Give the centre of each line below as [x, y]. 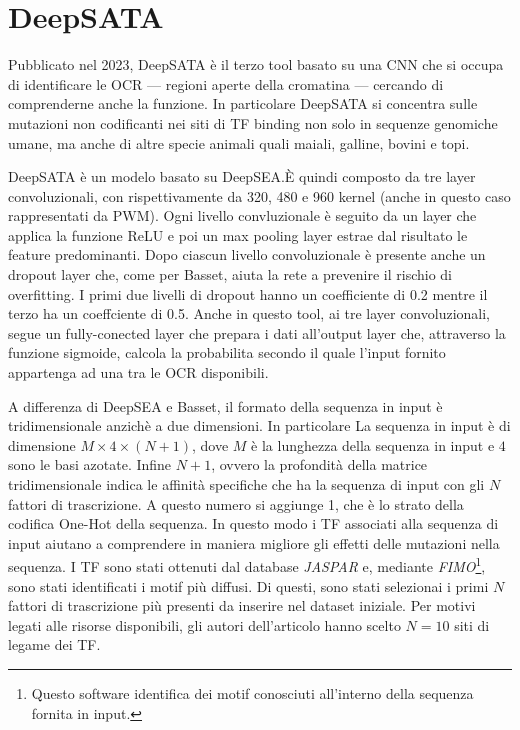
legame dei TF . [54, 644]
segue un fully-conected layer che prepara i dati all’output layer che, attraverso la [257, 332]
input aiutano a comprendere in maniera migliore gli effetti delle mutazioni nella [254, 542]
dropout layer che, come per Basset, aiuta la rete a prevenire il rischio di [230, 274]
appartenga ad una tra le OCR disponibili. [138, 372]
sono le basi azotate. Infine [90, 464]
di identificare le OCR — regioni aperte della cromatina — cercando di [226, 83]
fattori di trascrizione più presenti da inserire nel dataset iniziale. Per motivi [242, 605]
